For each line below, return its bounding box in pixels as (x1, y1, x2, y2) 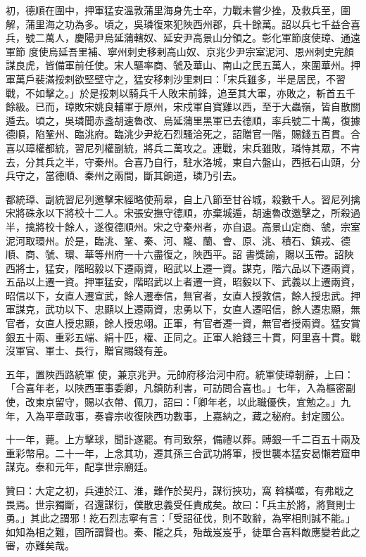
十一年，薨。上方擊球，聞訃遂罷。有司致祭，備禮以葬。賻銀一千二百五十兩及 (6, 432, 360, 447)
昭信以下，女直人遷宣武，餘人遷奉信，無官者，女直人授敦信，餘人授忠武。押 (6, 288, 360, 302)
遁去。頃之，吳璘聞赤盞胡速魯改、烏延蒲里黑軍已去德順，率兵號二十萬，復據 (6, 113, 360, 127)
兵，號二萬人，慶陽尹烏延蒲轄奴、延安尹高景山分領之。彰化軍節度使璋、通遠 (6, 30, 360, 45)
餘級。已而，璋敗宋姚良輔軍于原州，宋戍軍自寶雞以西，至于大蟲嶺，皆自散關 (6, 99, 360, 114)
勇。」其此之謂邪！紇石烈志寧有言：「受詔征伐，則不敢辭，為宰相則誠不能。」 (6, 511, 355, 525)
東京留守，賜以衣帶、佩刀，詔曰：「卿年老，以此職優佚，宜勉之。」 (34, 395, 341, 409)
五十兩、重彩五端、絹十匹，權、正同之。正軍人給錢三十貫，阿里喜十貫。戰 (15, 329, 360, 344)
